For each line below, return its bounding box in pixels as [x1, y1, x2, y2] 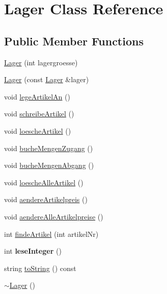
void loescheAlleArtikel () [4, 177, 83, 187]
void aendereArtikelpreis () [4, 194, 88, 205]
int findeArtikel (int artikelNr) [4, 228, 99, 239]
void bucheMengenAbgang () [4, 160, 94, 170]
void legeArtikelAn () [4, 91, 70, 102]
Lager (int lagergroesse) [4, 57, 78, 67]
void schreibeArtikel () [4, 108, 74, 119]
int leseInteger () [4, 246, 62, 256]
